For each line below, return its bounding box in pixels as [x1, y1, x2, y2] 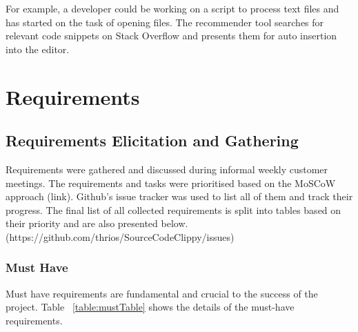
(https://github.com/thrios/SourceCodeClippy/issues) [6, 229, 235, 244]
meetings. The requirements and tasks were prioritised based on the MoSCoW [6, 175, 336, 190]
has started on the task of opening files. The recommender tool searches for [6, 14, 324, 29]
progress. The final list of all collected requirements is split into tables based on [6, 202, 341, 217]
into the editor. [6, 41, 70, 56]
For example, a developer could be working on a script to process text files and [6, 1, 339, 15]
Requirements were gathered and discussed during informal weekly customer [6, 162, 328, 176]
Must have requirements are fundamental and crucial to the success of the [6, 286, 318, 300]
